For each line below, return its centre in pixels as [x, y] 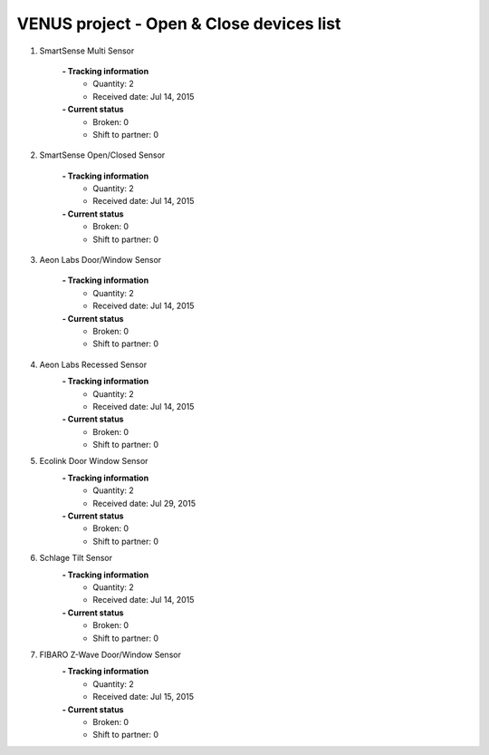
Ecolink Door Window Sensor [94, 461]
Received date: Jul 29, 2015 [144, 503]
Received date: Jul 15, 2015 [144, 697]
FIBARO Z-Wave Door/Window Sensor [110, 654]
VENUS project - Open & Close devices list [179, 24]
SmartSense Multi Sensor [87, 51]
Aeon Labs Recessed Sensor [93, 364]
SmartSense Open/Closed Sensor [102, 155]
